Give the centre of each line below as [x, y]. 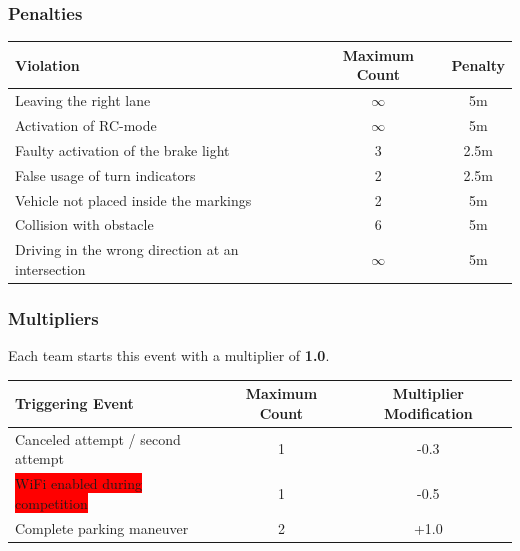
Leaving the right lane [83, 100]
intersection [50, 268]
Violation [47, 64]
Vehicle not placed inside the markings [133, 199]
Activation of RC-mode [86, 125]
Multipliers [53, 317]
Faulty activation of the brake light [122, 149]
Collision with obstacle [84, 224]
